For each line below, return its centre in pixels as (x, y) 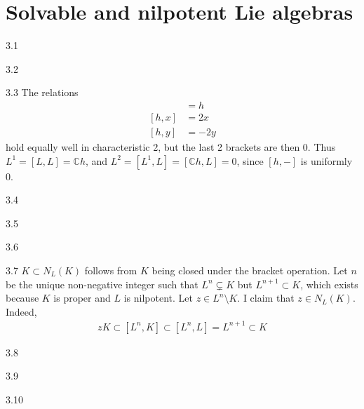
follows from (111, 270)
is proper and (82, 298)
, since (250, 160)
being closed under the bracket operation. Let (250, 270)
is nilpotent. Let (158, 298)
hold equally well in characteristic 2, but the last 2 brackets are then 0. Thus (171, 147)
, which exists (329, 284)
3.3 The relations (42, 92)
